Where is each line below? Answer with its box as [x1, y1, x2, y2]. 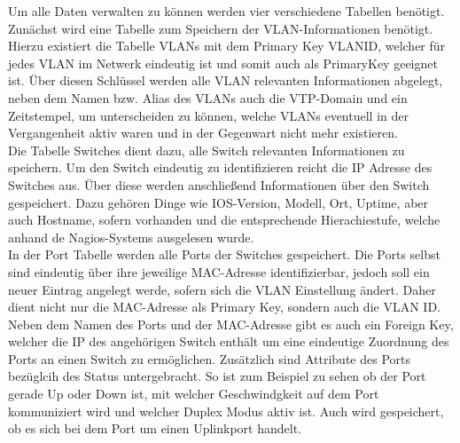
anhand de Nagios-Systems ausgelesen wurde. [8, 227, 254, 246]
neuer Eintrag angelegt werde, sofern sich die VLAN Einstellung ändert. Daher [8, 280, 436, 298]
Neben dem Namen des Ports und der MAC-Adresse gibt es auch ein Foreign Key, [8, 314, 454, 333]
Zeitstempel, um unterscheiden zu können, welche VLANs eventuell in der [8, 106, 409, 124]
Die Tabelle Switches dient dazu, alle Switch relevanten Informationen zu [8, 140, 405, 159]
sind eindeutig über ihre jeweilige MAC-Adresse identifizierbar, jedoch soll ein [8, 262, 430, 281]
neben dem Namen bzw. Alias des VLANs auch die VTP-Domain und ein [8, 88, 408, 107]
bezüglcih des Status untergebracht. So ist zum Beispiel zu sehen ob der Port [8, 367, 426, 385]
